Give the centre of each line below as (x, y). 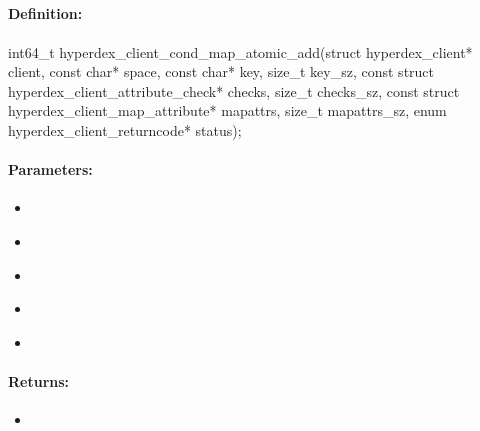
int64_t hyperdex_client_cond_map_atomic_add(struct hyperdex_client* (240, 51)
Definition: (45, 13)
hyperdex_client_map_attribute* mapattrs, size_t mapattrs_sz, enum (227, 110)
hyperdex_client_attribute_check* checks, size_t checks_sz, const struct (234, 90)
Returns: (39, 380)
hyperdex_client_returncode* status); (125, 129)
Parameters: (50, 169)
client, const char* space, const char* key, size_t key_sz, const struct (221, 71)
